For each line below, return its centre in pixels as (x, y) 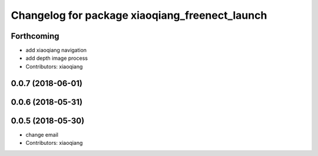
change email (42, 134)
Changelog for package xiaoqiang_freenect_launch (139, 15)
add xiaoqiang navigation (56, 50)
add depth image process (57, 58)
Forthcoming (35, 36)
